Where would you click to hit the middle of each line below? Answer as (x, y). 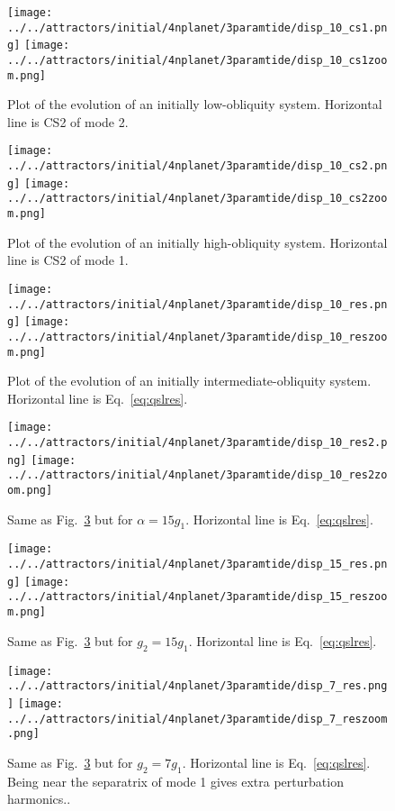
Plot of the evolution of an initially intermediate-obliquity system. (189, 381)
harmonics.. (39, 799)
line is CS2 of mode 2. (68, 121)
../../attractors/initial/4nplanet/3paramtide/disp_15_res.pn (197, 565)
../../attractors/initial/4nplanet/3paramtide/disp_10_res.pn (197, 304)
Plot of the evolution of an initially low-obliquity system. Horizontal (195, 104)
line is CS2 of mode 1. (68, 260)
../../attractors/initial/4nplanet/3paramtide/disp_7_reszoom (197, 719)
